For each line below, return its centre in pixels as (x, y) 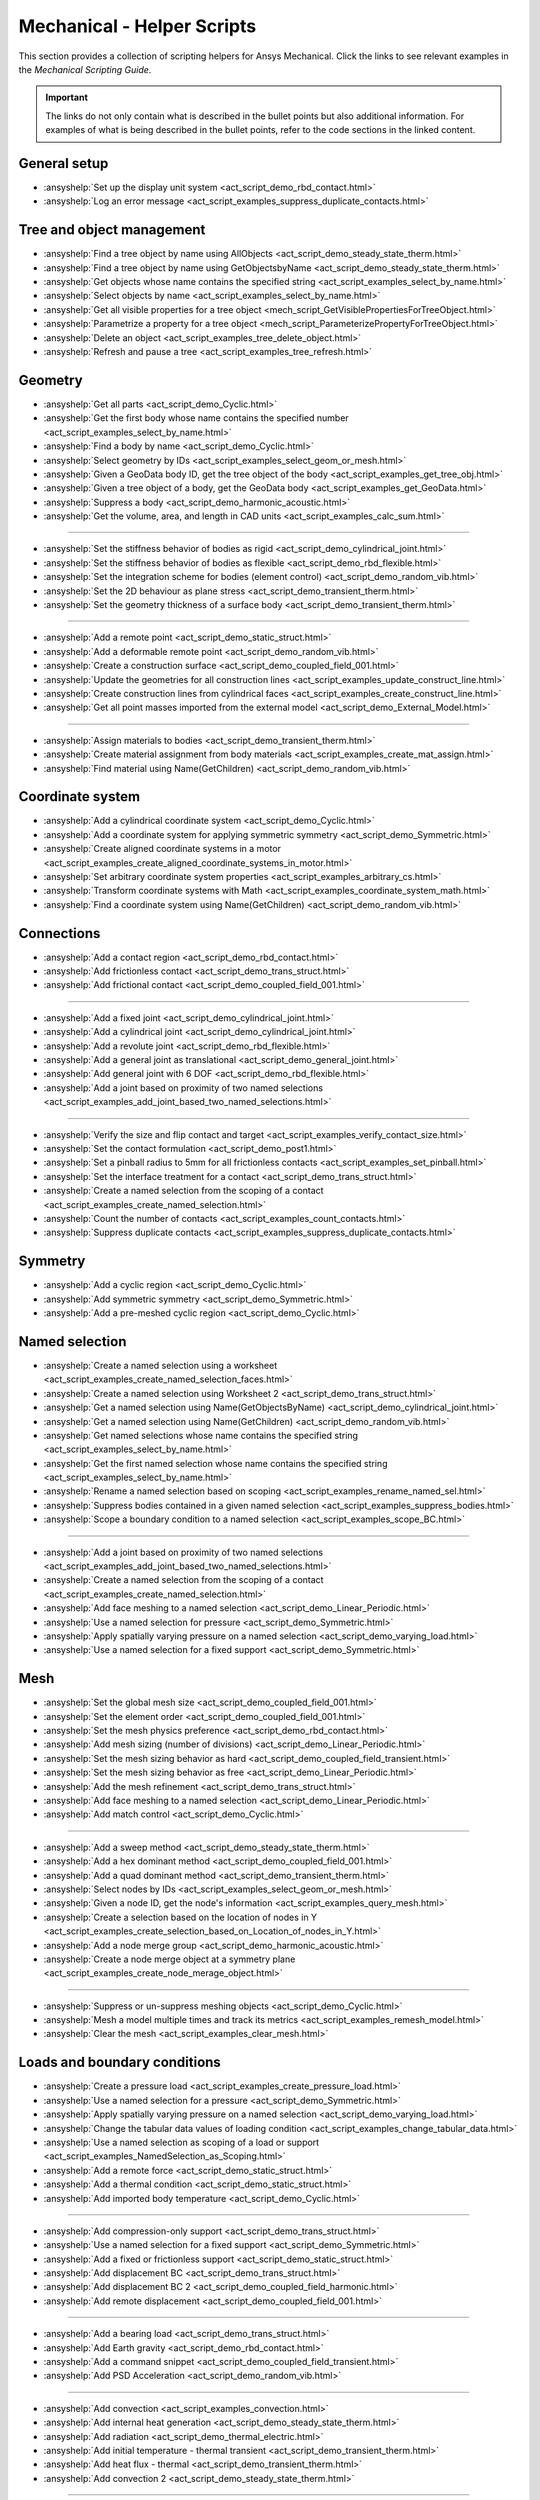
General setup (63, 163)
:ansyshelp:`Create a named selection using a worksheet (160, 1365)
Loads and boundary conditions (120, 2062)
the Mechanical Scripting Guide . (85, 69)
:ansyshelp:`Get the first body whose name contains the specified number (196, 418)
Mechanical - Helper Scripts (137, 26)
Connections (59, 933)
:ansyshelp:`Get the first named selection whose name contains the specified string (215, 1463)
